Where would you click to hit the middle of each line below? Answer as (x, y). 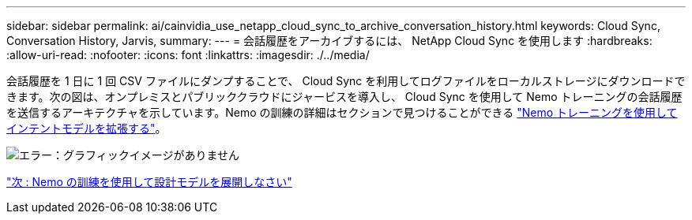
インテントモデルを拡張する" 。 (86, 128)
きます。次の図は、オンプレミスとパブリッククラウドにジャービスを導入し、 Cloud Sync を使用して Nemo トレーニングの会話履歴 (344, 97)
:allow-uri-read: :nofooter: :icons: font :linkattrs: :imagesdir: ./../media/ (188, 55)
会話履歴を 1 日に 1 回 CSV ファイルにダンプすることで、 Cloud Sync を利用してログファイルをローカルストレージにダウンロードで (346, 81)
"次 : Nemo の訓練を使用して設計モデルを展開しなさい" (149, 182)
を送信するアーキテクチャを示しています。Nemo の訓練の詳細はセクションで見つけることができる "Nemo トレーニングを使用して (342, 112)
